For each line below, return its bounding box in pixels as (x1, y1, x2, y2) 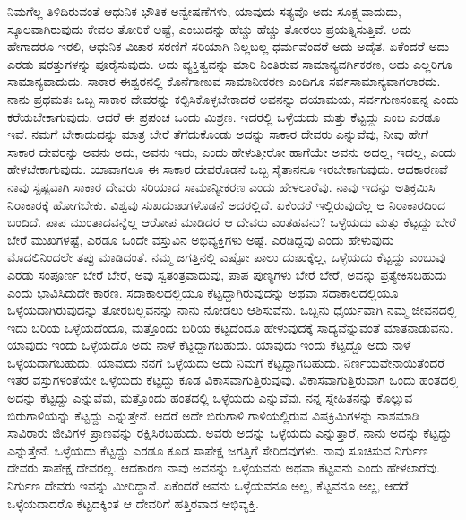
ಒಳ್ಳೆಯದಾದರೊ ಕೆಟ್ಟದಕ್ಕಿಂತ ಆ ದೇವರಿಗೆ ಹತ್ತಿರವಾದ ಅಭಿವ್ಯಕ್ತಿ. (7, 493, 259, 512)
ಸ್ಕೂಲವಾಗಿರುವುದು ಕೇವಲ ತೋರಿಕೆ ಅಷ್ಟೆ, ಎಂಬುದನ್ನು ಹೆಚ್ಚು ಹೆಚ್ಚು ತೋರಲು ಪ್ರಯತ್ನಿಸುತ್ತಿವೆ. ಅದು (7, 19, 411, 38)
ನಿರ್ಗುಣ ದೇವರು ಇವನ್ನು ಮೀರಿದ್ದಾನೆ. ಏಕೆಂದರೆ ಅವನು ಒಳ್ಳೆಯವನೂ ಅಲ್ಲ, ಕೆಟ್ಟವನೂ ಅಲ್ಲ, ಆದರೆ (7, 476, 409, 495)
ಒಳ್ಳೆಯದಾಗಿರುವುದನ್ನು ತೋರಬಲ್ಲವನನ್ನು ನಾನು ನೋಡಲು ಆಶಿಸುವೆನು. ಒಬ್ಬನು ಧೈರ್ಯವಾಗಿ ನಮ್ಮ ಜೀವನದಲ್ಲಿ (7, 300, 457, 319)
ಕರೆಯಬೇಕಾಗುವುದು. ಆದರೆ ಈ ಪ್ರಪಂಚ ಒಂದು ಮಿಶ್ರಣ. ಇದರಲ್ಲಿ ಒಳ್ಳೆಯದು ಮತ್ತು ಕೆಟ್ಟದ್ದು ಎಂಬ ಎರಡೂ (7, 107, 441, 126)
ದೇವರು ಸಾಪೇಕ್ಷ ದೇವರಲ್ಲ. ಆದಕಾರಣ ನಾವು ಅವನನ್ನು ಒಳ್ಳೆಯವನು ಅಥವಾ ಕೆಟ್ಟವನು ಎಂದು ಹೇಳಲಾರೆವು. (7, 458, 440, 477)
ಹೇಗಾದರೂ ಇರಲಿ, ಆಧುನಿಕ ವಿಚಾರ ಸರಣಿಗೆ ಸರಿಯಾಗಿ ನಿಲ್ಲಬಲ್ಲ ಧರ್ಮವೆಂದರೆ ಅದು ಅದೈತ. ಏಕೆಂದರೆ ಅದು (7, 37, 450, 56)
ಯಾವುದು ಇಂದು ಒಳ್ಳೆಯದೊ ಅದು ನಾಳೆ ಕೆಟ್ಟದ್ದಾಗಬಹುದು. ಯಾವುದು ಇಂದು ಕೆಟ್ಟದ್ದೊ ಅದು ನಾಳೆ (7, 335, 411, 354)
